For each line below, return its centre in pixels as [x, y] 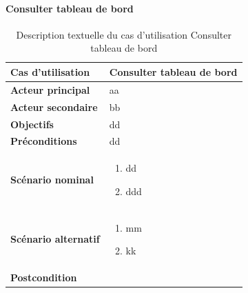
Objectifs [32, 124]
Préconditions [44, 141]
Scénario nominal [52, 179]
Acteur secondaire [54, 107]
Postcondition [44, 277]
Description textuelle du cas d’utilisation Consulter [124, 34]
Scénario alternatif [55, 239]
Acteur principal [50, 89]
